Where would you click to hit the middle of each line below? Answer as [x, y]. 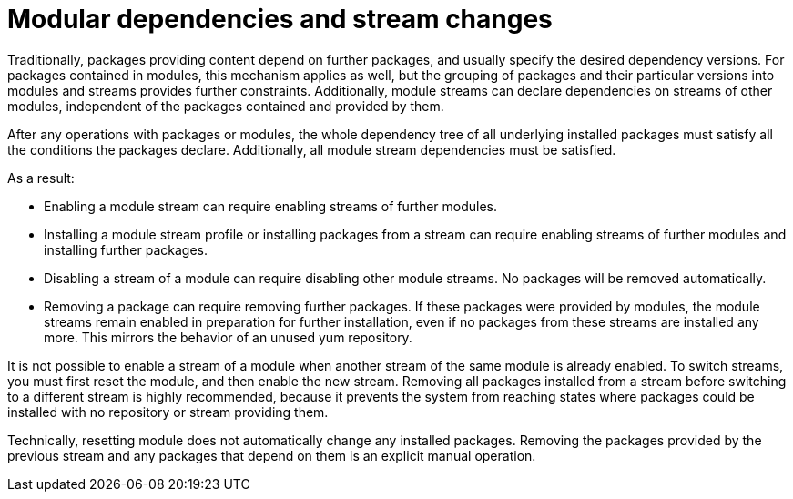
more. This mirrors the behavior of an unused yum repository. [228, 337]
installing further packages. [126, 249]
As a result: [41, 178]
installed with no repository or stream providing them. [168, 412]
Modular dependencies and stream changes [280, 19]
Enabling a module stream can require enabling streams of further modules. [271, 206]
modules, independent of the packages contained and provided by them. [226, 106]
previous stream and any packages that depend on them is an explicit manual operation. [272, 455]
